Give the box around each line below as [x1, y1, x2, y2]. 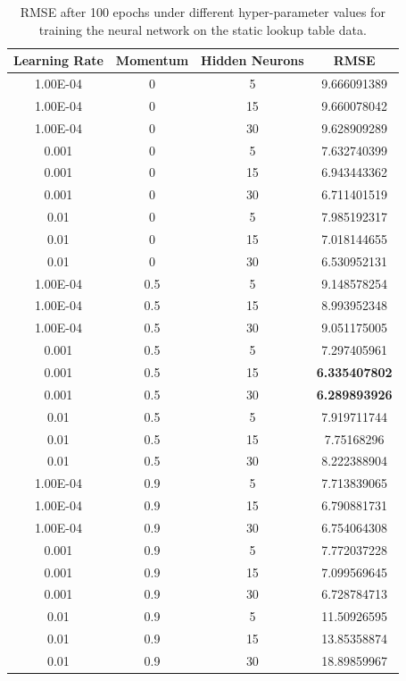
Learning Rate [13, 51, 104, 70]
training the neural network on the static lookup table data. [38, 20, 367, 38]
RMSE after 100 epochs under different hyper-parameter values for [20, 3, 385, 21]
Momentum [115, 51, 189, 70]
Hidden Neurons [201, 51, 304, 70]
